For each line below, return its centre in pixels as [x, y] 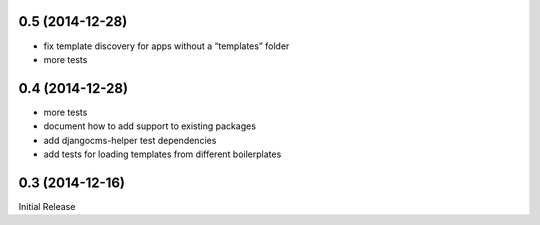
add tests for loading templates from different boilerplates [162, 154]
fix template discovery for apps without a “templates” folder [166, 46]
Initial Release [47, 206]
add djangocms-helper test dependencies [130, 140]
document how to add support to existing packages [150, 126]
